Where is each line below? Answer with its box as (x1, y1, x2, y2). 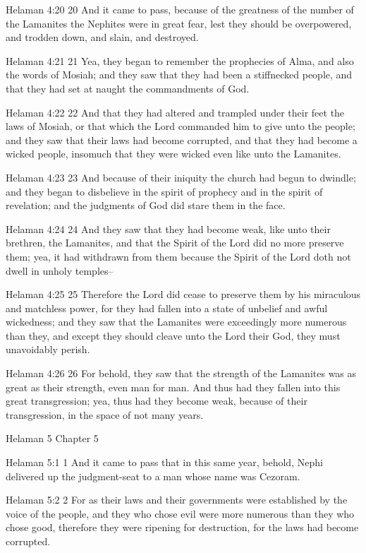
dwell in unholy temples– (6, 263, 114, 278)
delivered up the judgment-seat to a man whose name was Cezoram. (6, 468, 300, 483)
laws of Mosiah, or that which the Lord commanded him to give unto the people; (6, 119, 355, 133)
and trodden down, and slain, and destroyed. (6, 30, 199, 44)
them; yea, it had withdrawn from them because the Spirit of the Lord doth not (6, 249, 351, 263)
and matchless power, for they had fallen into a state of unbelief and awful (6, 300, 328, 315)
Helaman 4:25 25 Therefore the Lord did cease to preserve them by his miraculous (6, 287, 361, 302)
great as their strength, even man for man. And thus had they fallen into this (6, 379, 341, 394)
